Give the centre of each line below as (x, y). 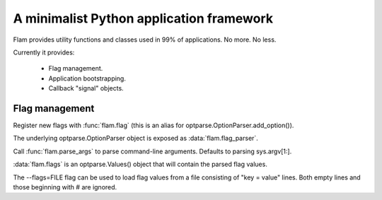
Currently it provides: (44, 52)
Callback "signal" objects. (86, 88)
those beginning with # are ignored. (65, 187)
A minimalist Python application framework (143, 18)
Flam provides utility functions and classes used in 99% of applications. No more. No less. (145, 40)
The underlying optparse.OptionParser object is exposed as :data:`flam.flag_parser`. (135, 139)
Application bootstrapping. (87, 78)
